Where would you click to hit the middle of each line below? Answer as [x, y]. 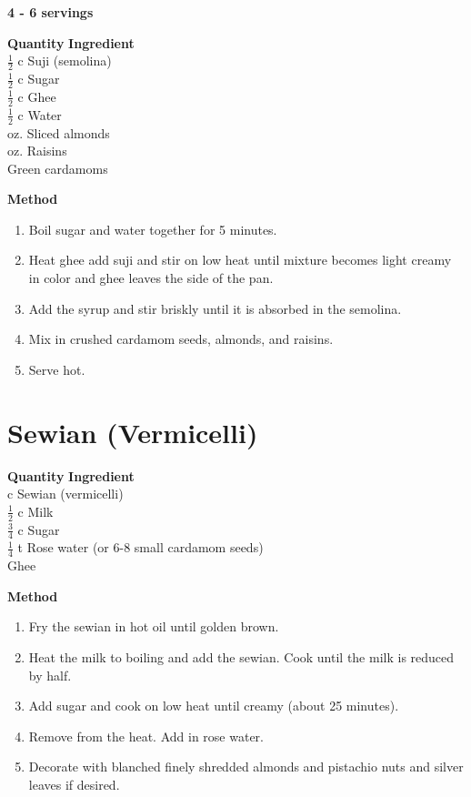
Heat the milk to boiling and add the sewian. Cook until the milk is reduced [241, 657]
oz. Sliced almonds [59, 132]
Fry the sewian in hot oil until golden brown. [154, 626]
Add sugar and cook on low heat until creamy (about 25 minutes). [214, 706]
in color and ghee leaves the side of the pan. [151, 278]
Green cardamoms [58, 168]
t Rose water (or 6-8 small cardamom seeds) [140, 547]
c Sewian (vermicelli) [65, 494]
